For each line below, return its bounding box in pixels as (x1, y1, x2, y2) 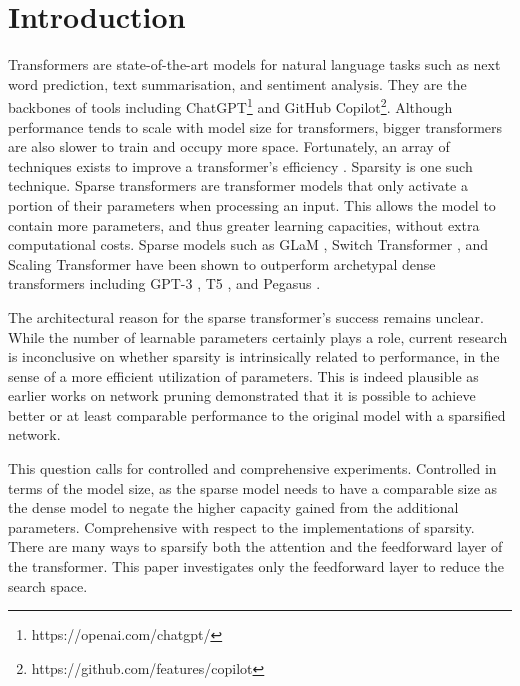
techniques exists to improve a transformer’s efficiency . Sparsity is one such (8, 155, 473, 176)
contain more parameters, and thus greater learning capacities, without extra (8, 214, 480, 235)
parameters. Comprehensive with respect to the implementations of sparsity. (8, 516, 475, 537)
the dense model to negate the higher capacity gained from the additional (8, 497, 459, 518)
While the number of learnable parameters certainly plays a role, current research (8, 326, 508, 347)
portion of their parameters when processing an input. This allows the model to (8, 194, 496, 215)
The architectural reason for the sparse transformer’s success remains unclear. (8, 306, 484, 327)
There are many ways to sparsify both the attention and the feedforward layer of (8, 536, 503, 557)
